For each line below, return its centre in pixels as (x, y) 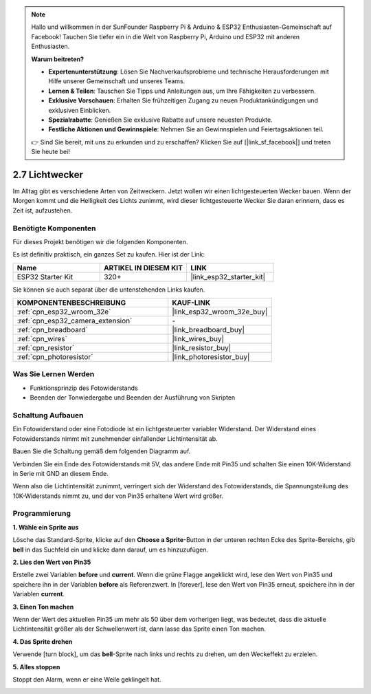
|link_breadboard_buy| (209, 330)
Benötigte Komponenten (54, 228)
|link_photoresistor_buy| (211, 357)
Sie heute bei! (50, 152)
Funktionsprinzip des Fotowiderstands (84, 388)
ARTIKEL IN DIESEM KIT (143, 268)
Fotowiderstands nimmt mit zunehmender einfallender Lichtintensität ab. (115, 438)
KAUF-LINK (191, 303)
